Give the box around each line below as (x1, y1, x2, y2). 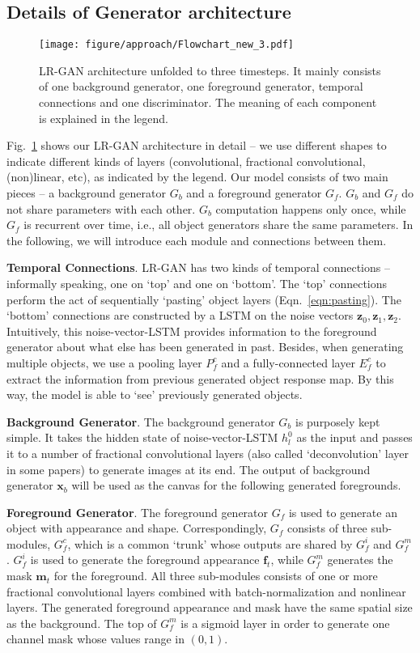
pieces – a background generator (6, 184, 166, 201)
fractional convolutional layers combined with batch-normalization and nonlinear (6, 583, 406, 600)
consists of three (287, 519, 367, 536)
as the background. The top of (6, 614, 157, 631)
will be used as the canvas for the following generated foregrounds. (71, 477, 401, 494)
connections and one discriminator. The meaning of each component (39, 94, 377, 111)
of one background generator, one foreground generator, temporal (39, 78, 363, 95)
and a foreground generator (186, 184, 322, 201)
